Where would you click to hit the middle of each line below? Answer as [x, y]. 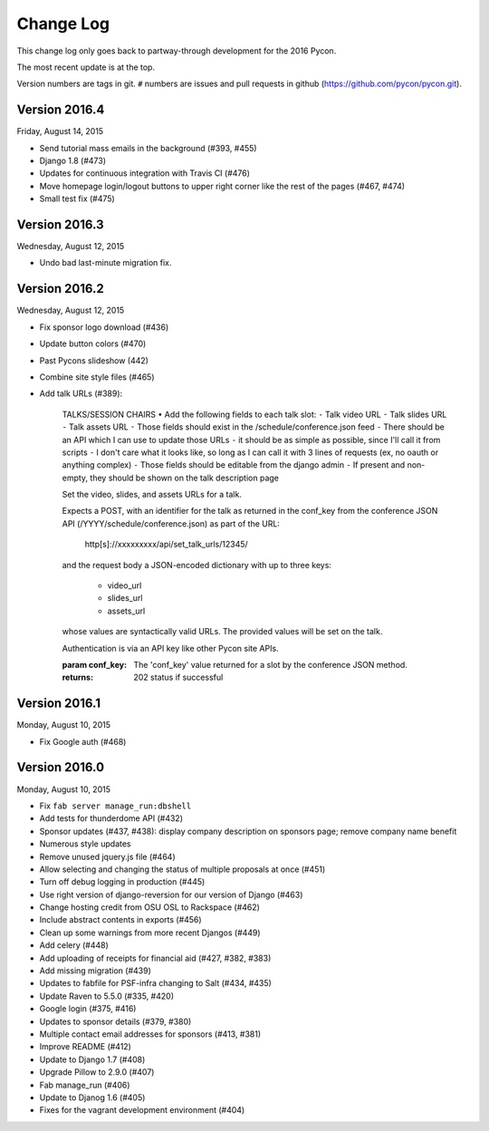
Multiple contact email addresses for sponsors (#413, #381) [150, 1034]
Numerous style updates [85, 844]
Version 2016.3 [60, 225]
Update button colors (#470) [93, 343]
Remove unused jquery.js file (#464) [107, 856]
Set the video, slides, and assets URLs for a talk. [152, 495]
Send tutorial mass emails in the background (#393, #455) [148, 148]
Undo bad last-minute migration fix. [105, 263]
